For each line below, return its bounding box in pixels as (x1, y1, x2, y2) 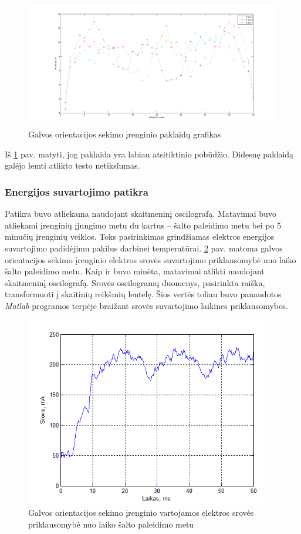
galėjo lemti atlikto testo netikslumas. (5, 159, 140, 172)
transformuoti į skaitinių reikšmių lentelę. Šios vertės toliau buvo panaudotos (5, 288, 282, 300)
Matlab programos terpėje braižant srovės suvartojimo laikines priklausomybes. (5, 299, 288, 311)
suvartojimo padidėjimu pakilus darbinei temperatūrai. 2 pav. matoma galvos (5, 241, 283, 254)
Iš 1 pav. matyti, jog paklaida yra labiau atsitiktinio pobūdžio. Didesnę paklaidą (5, 147, 294, 160)
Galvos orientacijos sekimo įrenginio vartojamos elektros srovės (28, 506, 254, 518)
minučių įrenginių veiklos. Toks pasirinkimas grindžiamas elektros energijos (5, 230, 275, 243)
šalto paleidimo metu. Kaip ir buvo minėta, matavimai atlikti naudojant (5, 265, 265, 277)
